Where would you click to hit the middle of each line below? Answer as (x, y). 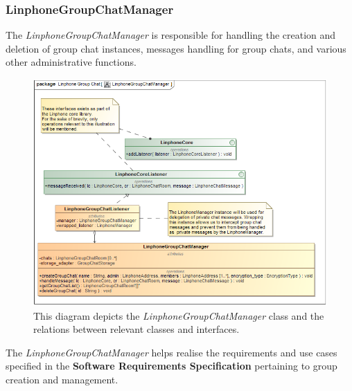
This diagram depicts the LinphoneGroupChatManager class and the (179, 315)
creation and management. (62, 379)
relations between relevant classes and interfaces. (137, 329)
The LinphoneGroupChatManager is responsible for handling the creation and (171, 35)
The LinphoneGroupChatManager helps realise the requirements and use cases (171, 352)
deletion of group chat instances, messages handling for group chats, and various (176, 48)
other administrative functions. (71, 62)
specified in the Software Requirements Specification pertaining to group (171, 366)
